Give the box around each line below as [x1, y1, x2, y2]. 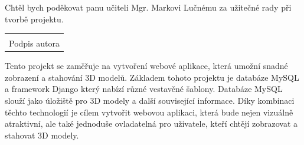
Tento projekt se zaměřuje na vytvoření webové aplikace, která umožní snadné [5, 60, 288, 72]
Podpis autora [9, 37, 60, 50]
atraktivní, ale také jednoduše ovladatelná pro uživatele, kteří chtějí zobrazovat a [5, 117, 298, 130]
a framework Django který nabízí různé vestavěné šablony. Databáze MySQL [5, 83, 283, 95]
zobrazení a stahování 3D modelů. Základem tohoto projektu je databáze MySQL [5, 71, 299, 83]
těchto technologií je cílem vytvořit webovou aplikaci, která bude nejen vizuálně [5, 106, 293, 118]
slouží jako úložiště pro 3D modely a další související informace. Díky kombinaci [5, 94, 295, 107]
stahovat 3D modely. [5, 128, 79, 141]
